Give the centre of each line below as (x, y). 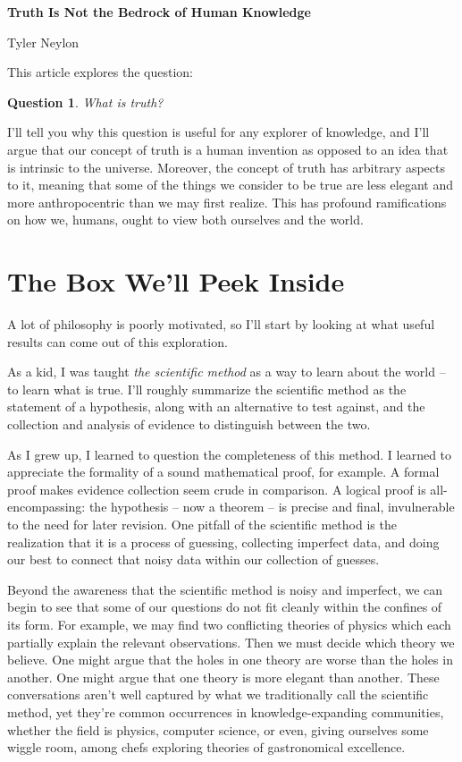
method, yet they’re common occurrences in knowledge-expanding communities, (226, 711)
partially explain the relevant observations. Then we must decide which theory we (231, 642)
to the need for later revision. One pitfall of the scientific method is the (202, 524)
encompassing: (46, 507)
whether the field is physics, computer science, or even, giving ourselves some (218, 729)
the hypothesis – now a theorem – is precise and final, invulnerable (272, 507)
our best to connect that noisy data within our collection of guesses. (193, 559)
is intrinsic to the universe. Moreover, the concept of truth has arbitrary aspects (226, 167)
